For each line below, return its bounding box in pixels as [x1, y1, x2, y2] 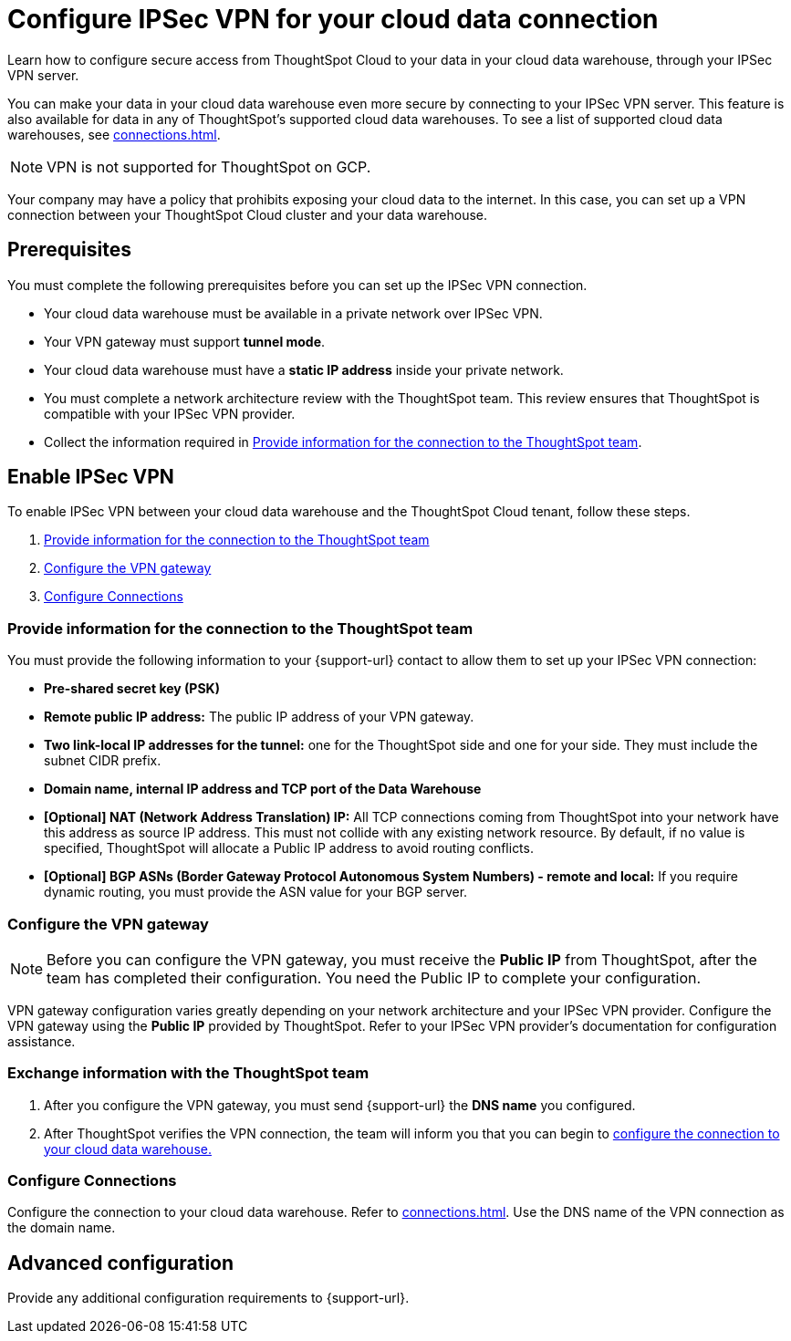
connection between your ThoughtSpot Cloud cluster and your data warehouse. [7, 206, 488, 223]
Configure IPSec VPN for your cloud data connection [7, 4, 659, 35]
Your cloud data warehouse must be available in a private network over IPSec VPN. [44, 305, 543, 321]
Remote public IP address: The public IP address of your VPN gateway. [44, 709, 474, 725]
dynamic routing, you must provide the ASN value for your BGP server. [44, 884, 468, 900]
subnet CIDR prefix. [44, 753, 161, 769]
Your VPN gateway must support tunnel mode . [44, 333, 326, 349]
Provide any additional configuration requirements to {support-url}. [7, 1290, 410, 1306]
